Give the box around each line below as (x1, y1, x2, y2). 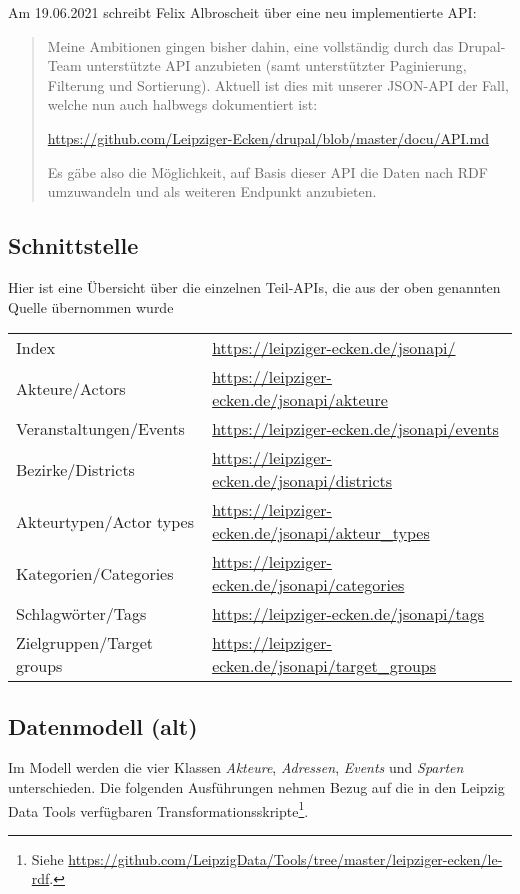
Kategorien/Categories (16, 561, 174, 585)
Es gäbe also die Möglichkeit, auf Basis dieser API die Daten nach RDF (47, 161, 488, 182)
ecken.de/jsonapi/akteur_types (212, 521, 430, 545)
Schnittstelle (8, 230, 139, 261)
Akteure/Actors (16, 376, 126, 400)
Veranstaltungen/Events (16, 417, 185, 441)
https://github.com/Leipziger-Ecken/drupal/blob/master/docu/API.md (47, 127, 489, 148)
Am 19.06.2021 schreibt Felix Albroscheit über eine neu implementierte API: (8, 2, 477, 22)
